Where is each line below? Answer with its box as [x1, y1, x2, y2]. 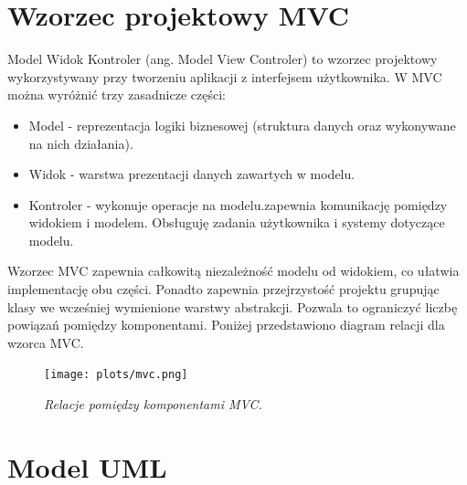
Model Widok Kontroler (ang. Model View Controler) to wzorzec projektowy [7, 49, 438, 69]
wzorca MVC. [7, 332, 84, 352]
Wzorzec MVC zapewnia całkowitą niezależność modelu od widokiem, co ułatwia [7, 261, 460, 280]
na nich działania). [28, 133, 133, 153]
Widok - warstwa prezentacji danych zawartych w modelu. [28, 164, 356, 184]
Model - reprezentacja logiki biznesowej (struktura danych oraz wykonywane [28, 115, 456, 134]
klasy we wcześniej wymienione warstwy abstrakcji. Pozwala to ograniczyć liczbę [7, 297, 458, 316]
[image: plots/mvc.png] [44, 368, 188, 382]
